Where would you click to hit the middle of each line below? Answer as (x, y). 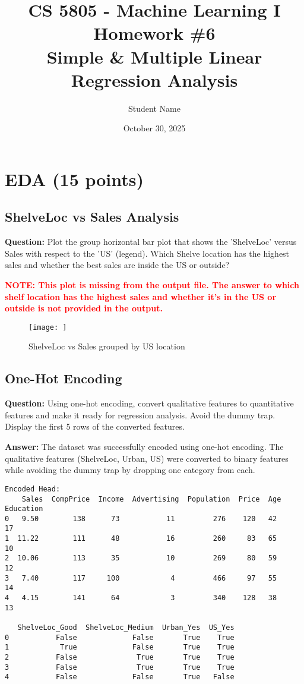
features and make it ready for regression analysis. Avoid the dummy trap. (140, 415)
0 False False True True (120, 637)
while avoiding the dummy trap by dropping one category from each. (130, 470)
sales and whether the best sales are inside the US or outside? (117, 265)
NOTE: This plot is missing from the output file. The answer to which (152, 285)
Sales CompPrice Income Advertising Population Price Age (151, 499)
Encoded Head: (33, 489)
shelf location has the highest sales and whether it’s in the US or (141, 296)
